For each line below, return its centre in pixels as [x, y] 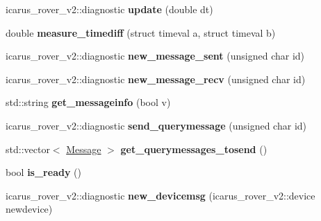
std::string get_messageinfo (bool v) [88, 102]
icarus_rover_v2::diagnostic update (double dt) [109, 9]
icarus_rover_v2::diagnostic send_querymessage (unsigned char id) [156, 125]
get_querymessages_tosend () [194, 149]
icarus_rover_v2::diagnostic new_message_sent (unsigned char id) [155, 56]
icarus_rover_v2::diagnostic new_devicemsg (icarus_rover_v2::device [160, 195]
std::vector [28, 149]
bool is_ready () [43, 172]
